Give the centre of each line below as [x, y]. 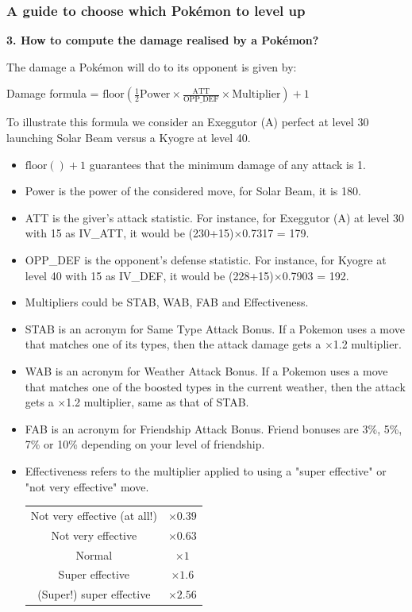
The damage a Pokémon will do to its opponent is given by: [152, 66]
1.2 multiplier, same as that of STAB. [158, 402]
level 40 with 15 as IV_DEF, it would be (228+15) [149, 275]
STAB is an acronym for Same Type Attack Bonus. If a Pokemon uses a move [215, 328]
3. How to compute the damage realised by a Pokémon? [163, 40]
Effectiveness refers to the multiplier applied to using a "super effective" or [206, 470]
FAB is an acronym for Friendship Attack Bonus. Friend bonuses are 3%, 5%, [214, 428]
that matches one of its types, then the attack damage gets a [173, 344]
